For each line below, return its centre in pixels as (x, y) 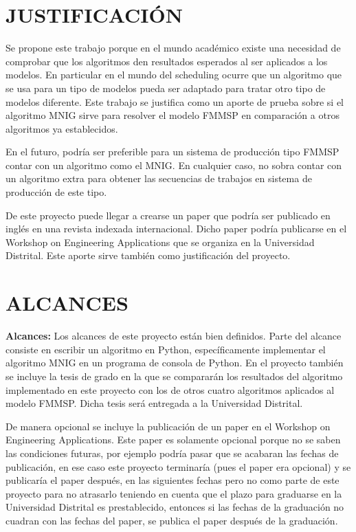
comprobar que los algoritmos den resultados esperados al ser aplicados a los (167, 61)
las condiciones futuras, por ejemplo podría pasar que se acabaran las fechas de (172, 453)
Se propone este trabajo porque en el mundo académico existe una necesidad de (173, 48)
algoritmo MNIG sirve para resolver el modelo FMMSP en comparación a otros (173, 115)
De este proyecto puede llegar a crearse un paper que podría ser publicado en (168, 215)
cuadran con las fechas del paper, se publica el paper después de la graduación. (172, 520)
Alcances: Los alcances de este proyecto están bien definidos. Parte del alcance (174, 336)
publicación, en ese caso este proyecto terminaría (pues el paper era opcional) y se (178, 466)
